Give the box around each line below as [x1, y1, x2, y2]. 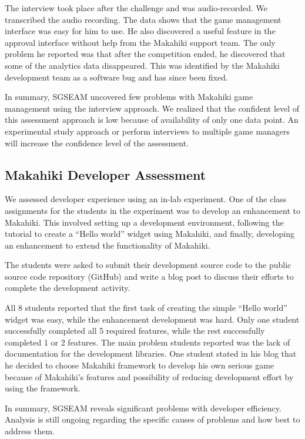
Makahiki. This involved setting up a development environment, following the [5, 216, 284, 228]
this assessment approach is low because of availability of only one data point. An [5, 113, 299, 126]
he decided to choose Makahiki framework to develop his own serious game [5, 359, 274, 371]
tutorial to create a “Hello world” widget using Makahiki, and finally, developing [5, 227, 294, 240]
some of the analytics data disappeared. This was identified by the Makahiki [5, 59, 280, 71]
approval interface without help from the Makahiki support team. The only [5, 36, 276, 48]
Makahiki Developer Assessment [5, 165, 206, 183]
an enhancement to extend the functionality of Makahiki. [5, 239, 210, 251]
